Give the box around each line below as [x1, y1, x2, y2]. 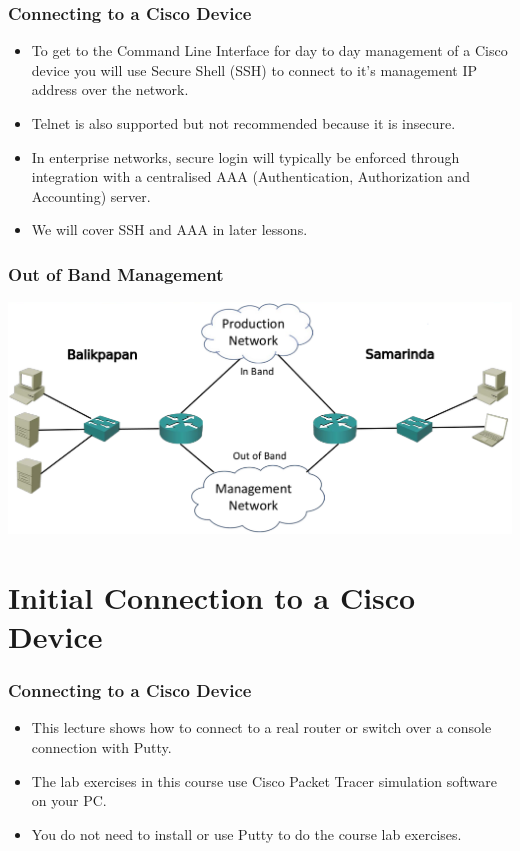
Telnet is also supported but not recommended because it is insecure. [31, 113, 456, 133]
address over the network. [31, 79, 189, 100]
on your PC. [31, 790, 107, 811]
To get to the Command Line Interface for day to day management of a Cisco [31, 40, 508, 61]
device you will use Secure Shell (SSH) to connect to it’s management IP [31, 59, 478, 80]
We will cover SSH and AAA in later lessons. [31, 219, 308, 240]
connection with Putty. [31, 736, 172, 757]
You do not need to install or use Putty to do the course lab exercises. [31, 823, 462, 844]
